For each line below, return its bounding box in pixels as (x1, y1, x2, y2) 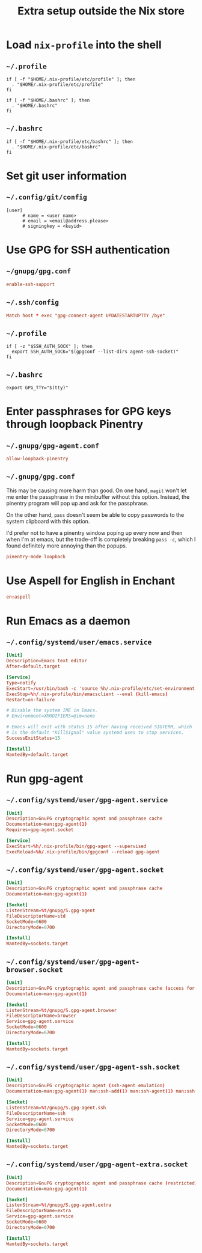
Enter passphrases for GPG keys (6, 404, 171, 418)
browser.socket (6, 965, 63, 974)
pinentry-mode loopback (6, 553, 66, 559)
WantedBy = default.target (6, 751, 69, 758)
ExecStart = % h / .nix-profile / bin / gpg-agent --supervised (6, 843, 147, 849)
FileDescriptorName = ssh (6, 1110, 66, 1116)
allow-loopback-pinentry (6, 456, 69, 462)
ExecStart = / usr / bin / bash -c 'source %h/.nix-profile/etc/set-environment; (6, 685, 198, 692)
